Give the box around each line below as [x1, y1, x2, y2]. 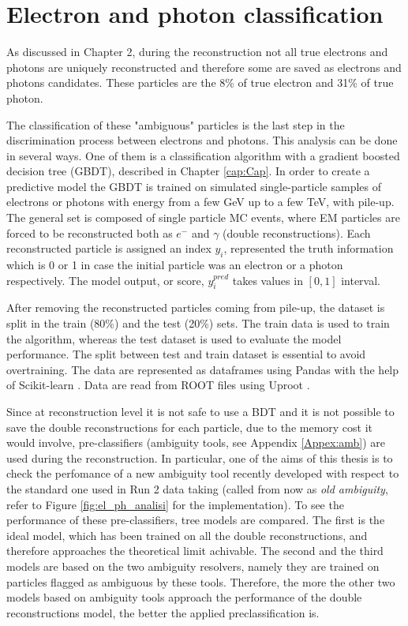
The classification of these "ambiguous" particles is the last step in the [6, 116, 345, 133]
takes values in [232, 272, 303, 288]
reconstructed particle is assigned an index [6, 240, 211, 257]
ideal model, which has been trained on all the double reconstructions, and [6, 527, 368, 543]
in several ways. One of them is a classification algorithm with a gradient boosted [6, 147, 400, 163]
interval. [341, 272, 380, 288]
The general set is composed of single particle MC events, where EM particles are [6, 209, 400, 226]
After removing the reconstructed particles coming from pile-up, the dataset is [6, 299, 385, 316]
